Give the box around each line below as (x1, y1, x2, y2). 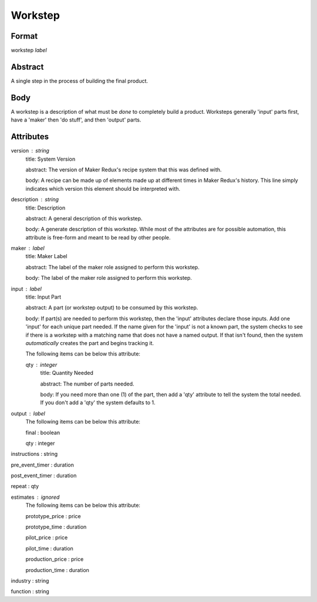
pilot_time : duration (25, 544, 73, 552)
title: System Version (25, 155, 76, 163)
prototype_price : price (25, 512, 82, 519)
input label (11, 285, 42, 292)
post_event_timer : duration (11, 472, 77, 479)
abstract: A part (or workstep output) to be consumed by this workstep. (25, 304, 198, 311)
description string (11, 196, 59, 203)
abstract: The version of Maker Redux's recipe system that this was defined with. (25, 166, 222, 173)
